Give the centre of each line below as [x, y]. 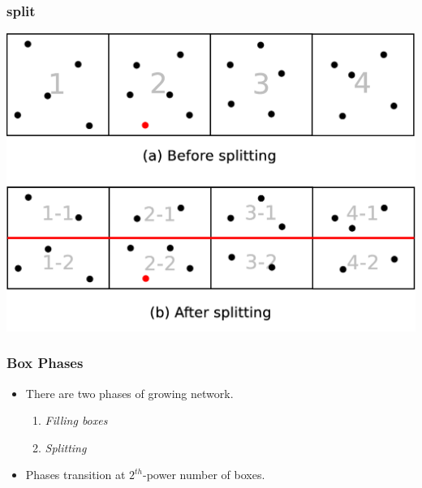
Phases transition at [75, 475]
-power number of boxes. [204, 475]
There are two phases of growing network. [129, 393]
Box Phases [45, 363]
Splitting [66, 447]
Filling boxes [76, 420]
